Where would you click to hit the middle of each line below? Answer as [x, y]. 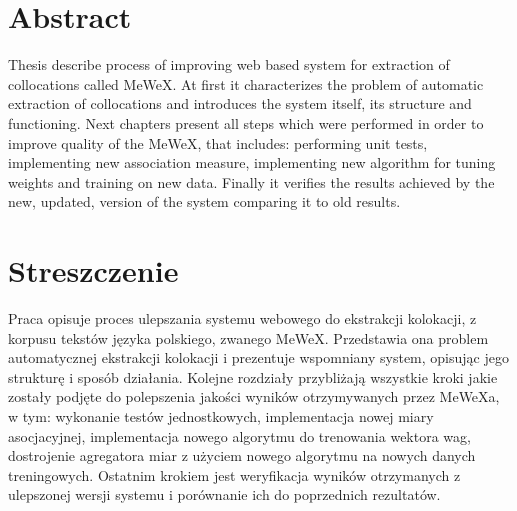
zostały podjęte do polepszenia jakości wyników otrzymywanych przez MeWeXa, [254, 396]
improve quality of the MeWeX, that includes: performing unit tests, [218, 142]
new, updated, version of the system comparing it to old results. [204, 201]
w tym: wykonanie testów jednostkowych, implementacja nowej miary [221, 415]
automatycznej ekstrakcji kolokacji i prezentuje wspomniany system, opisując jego [258, 357]
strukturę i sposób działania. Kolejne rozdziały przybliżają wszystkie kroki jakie [253, 376]
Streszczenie [93, 270]
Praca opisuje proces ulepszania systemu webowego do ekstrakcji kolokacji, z [242, 318]
